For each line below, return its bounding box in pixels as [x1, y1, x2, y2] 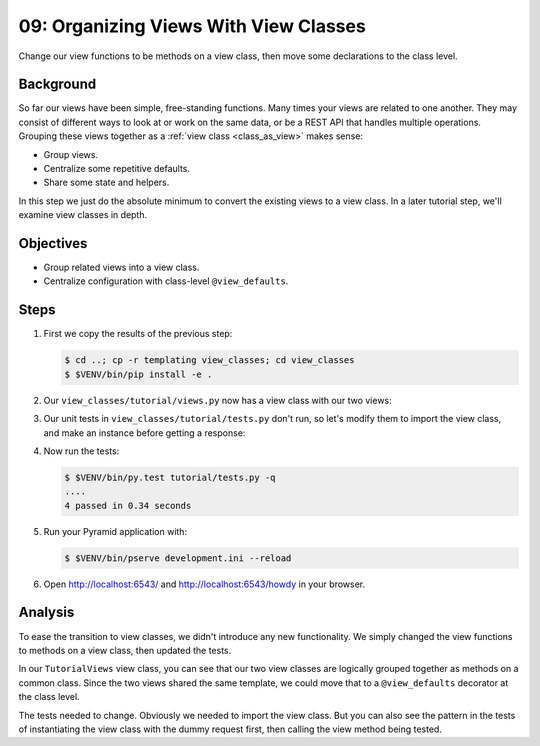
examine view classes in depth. [18, 209, 148, 221]
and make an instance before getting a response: [43, 426, 246, 439]
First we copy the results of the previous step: [43, 328, 233, 340]
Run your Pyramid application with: [43, 525, 188, 537]
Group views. [43, 148, 99, 160]
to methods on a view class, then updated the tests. [18, 644, 232, 656]
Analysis [18, 604, 75, 621]
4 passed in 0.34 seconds [64, 500, 192, 511]
